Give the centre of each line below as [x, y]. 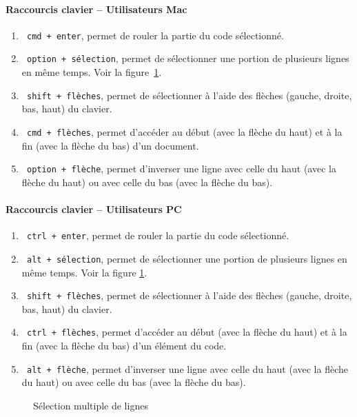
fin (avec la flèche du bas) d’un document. [110, 145]
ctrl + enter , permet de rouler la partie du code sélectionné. [158, 235]
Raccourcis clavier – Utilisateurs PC [94, 209]
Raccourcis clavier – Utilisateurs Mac [96, 9]
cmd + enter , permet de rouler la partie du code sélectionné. [155, 35]
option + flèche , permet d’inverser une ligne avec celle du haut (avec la [181, 169]
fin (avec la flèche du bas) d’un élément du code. [124, 346]
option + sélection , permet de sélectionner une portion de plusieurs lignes [188, 58]
